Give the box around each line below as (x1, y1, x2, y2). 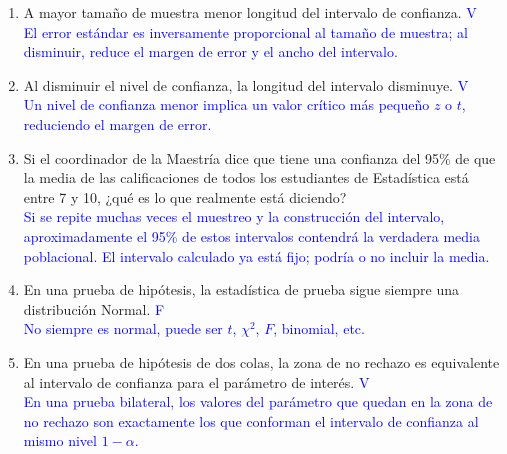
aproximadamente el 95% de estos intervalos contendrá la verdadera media (23, 225, 480, 246)
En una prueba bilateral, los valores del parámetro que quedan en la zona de (23, 391, 493, 412)
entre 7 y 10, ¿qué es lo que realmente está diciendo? (23, 186, 347, 207)
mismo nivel (23, 430, 97, 451)
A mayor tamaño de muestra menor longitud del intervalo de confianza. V (23, 2, 477, 22)
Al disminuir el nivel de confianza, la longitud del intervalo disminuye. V (23, 74, 469, 95)
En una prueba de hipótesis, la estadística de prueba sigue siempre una (23, 279, 459, 300)
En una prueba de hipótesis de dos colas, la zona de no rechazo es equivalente (23, 351, 500, 372)
